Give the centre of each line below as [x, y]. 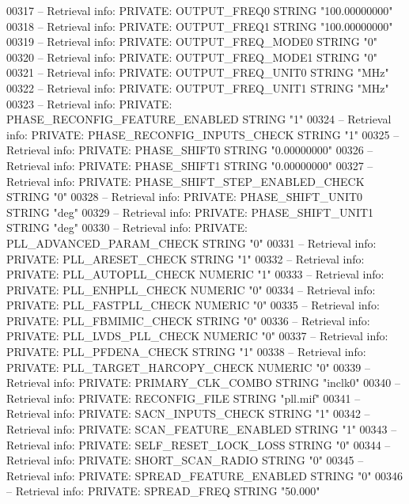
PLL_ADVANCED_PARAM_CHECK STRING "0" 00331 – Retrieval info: [191, 243]
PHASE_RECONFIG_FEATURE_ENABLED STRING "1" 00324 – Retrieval [199, 119]
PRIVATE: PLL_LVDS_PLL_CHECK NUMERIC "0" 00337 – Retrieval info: [197, 336]
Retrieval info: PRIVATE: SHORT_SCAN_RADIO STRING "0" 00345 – [185, 460]
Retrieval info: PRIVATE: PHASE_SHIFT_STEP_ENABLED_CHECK [186, 181]
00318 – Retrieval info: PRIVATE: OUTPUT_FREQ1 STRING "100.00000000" [200, 26]
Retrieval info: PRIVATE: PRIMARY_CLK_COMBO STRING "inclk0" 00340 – [203, 383]
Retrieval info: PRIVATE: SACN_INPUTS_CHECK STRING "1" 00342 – [188, 413]
